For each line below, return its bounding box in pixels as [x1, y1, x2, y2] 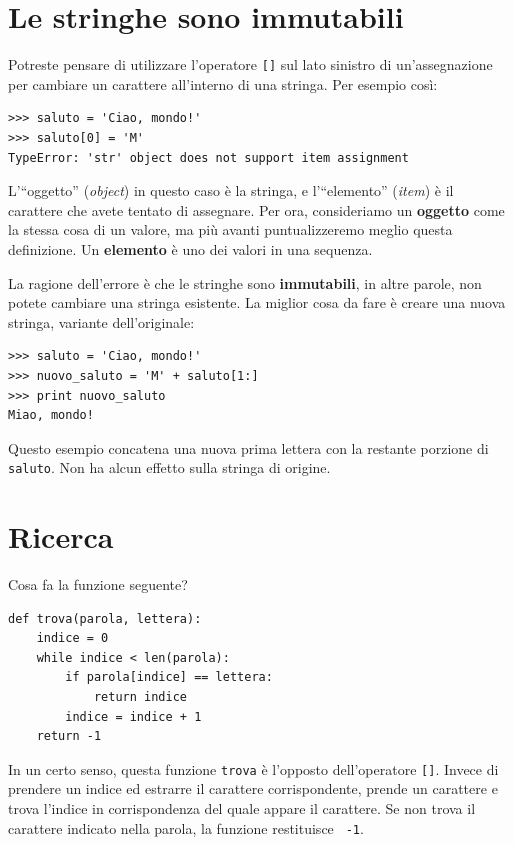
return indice [93, 690, 187, 705]
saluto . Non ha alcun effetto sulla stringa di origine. [8, 457, 331, 478]
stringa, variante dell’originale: [8, 311, 195, 332]
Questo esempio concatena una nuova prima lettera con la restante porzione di [8, 437, 489, 458]
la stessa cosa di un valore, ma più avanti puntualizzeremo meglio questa [8, 219, 453, 240]
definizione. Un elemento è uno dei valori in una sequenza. [8, 238, 373, 259]
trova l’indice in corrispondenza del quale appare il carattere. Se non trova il [8, 798, 476, 819]
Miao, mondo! [8, 408, 94, 423]
